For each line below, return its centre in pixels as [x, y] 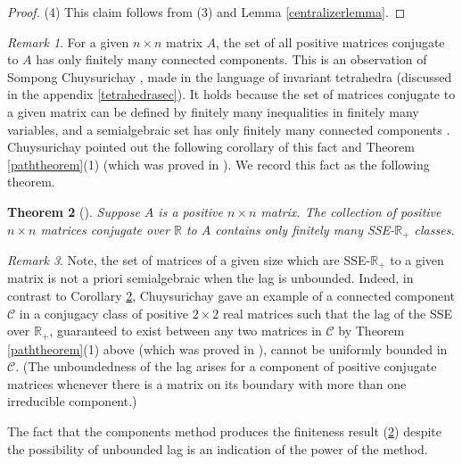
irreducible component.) [72, 401]
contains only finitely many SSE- [305, 229]
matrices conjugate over [105, 229]
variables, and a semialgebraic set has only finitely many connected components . [229, 129]
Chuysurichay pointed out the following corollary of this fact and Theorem [211, 147]
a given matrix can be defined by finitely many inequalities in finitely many [213, 111]
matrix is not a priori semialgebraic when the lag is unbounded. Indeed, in [210, 278]
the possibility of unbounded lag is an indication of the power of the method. [218, 448]
